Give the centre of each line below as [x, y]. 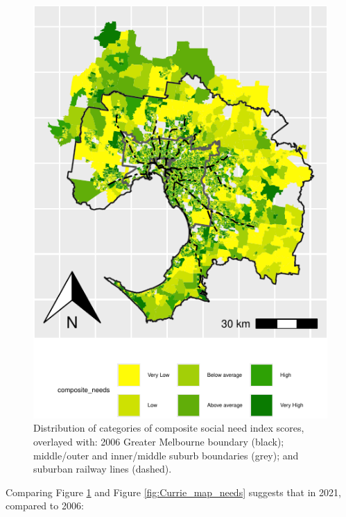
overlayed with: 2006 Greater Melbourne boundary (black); [159, 442]
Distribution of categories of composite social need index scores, [169, 428]
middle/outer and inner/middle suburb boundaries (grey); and [166, 455]
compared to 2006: [45, 506]
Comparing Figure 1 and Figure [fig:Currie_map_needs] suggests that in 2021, [173, 492]
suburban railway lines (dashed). [103, 469]
